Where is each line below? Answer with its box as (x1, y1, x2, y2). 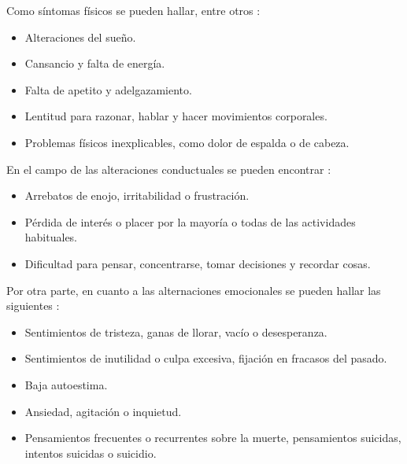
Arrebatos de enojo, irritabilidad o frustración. (24, 187, 250, 204)
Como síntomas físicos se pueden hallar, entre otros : (6, 2, 261, 18)
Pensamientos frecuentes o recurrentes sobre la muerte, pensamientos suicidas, (24, 429, 401, 446)
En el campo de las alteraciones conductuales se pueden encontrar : (6, 160, 331, 177)
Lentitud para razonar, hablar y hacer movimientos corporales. (24, 108, 327, 124)
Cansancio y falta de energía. (24, 55, 165, 72)
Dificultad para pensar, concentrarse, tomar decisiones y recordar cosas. (24, 255, 371, 271)
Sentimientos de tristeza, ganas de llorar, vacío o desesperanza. (24, 323, 327, 340)
